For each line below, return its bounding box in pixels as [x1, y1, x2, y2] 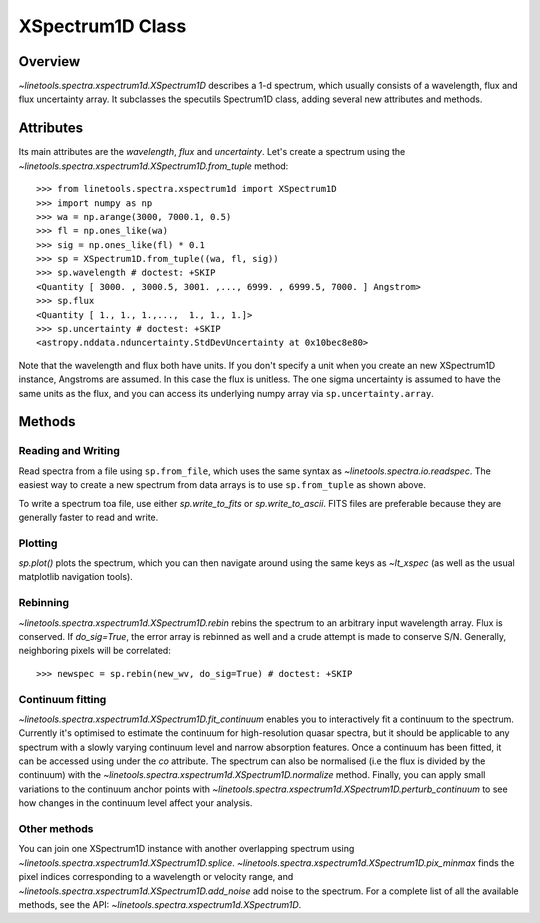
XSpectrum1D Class [18, 15, 187, 37]
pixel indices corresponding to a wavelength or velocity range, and [18, 871, 294, 883]
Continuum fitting [18, 692, 107, 706]
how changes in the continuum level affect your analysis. [18, 797, 253, 809]
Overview [18, 53, 81, 70]
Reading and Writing [18, 444, 120, 458]
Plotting [18, 536, 58, 550]
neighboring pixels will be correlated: [18, 645, 172, 657]
